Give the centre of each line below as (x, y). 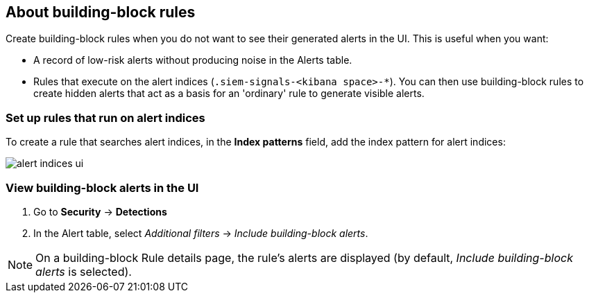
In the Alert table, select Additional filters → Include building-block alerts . (201, 233)
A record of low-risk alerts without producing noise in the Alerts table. (193, 60)
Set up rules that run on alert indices (105, 117)
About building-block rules (101, 12)
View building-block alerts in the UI (102, 187)
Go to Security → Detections (100, 211)
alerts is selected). (84, 271)
